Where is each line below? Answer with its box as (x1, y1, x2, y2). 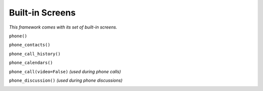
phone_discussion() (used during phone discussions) (9, 77, 123, 83)
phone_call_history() (9, 51, 61, 57)
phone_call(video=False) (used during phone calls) (9, 68, 121, 75)
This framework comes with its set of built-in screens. (9, 24, 117, 30)
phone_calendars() (9, 60, 53, 65)
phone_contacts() (9, 42, 51, 48)
